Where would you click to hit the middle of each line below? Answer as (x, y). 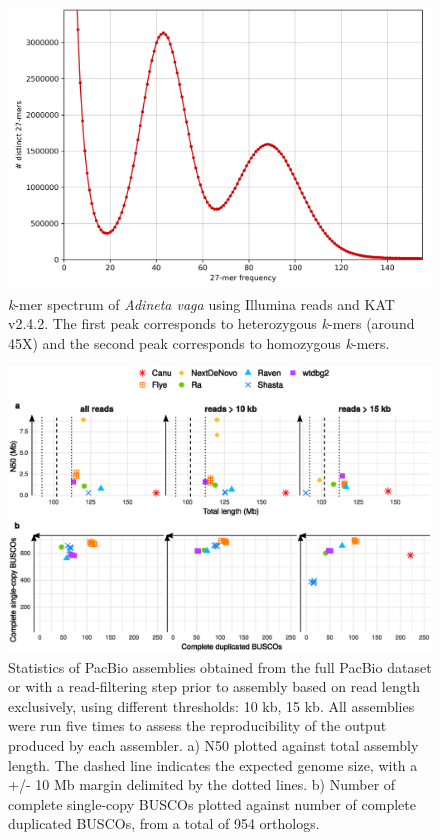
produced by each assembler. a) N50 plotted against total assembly (213, 745)
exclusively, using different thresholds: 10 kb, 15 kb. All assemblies (211, 705)
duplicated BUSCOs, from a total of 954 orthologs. (164, 823)
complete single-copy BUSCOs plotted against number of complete (212, 803)
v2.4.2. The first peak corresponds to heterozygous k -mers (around (211, 323)
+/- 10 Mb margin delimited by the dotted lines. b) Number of (202, 784)
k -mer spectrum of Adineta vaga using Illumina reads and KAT (201, 303)
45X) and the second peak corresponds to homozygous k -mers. (199, 342)
